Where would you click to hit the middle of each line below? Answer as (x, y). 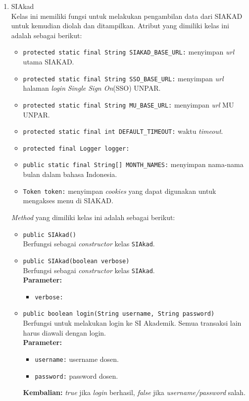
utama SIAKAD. (49, 62)
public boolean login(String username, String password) (119, 314)
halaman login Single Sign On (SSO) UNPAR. (92, 88)
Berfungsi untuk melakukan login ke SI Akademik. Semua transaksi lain (132, 323)
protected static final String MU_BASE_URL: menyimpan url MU (128, 104)
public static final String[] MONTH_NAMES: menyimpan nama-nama (133, 164)
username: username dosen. (77, 359)
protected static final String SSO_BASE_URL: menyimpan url (123, 78)
